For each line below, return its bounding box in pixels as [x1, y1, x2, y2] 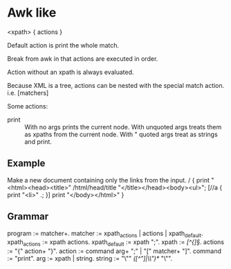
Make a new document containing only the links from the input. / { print [7, 176, 210, 184]
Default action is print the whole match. [7, 41, 120, 49]
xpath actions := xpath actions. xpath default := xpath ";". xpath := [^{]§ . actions [7, 238, 225, 248]
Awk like [7, 5, 57, 21]
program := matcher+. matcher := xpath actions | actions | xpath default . [7, 229, 203, 239]
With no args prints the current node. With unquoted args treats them [24, 122, 222, 131]
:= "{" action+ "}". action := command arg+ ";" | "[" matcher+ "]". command [7, 247, 222, 255]
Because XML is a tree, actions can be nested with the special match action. [7, 81, 225, 89]
